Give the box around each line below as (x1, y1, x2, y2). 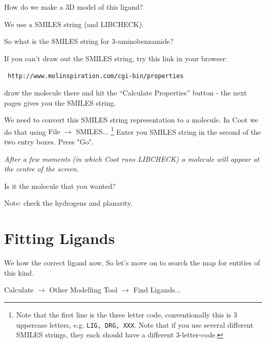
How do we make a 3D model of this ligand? (4, 2, 143, 12)
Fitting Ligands (4, 228, 115, 249)
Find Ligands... (133, 284, 181, 295)
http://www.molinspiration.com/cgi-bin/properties (8, 72, 184, 80)
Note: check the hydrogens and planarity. (4, 198, 133, 208)
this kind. (4, 267, 34, 278)
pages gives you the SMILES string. (4, 97, 116, 108)
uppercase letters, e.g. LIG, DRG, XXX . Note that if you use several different (16, 319, 254, 330)
